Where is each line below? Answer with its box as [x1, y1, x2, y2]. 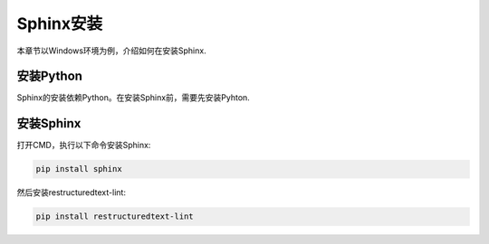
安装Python [16, 69, 83, 84]
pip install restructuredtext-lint [35, 211, 194, 221]
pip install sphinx [35, 164, 122, 174]
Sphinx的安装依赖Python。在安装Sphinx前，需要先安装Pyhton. [16, 92, 251, 103]
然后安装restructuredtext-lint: [16, 187, 127, 198]
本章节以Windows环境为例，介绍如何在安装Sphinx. [16, 45, 207, 56]
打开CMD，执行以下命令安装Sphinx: [16, 140, 151, 151]
